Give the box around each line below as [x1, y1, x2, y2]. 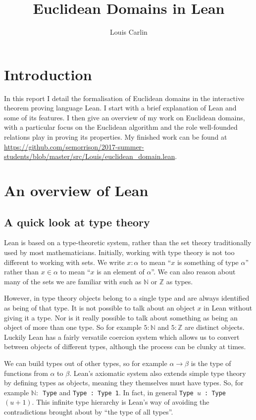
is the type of [191, 358, 231, 368]
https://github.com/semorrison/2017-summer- [4, 141, 144, 152]
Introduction [4, 64, 92, 84]
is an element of [97, 266, 145, 277]
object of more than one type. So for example [4, 322, 142, 332]
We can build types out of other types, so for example [4, 358, 167, 368]
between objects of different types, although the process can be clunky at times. [4, 341, 246, 352]
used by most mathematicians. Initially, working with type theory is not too [4, 247, 235, 257]
